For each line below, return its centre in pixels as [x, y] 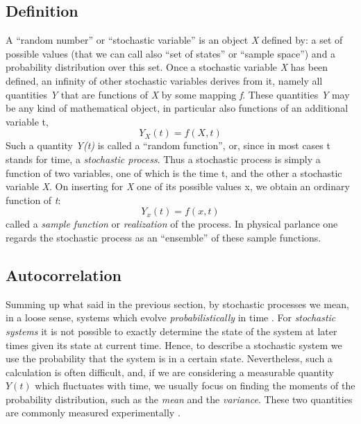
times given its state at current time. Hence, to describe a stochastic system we [174, 345]
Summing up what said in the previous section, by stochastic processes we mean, [177, 304]
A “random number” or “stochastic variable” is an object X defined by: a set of [174, 40]
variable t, [27, 121]
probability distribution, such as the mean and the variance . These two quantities [179, 399]
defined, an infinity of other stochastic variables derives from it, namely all [164, 80]
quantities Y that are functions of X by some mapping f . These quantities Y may [178, 94]
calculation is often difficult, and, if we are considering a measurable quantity [170, 372]
